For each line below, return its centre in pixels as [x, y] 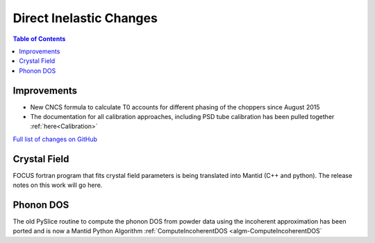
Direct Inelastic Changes [85, 18]
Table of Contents [39, 39]
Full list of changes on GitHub [55, 139]
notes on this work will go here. [58, 185]
